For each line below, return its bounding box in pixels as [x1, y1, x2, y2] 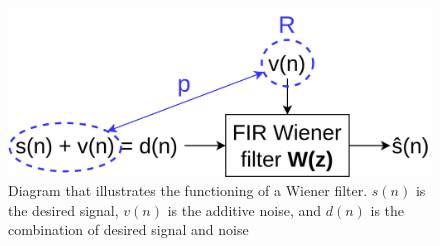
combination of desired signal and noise [8, 219, 249, 240]
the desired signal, [8, 199, 119, 220]
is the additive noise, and [167, 199, 322, 220]
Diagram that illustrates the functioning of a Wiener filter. [8, 180, 368, 201]
